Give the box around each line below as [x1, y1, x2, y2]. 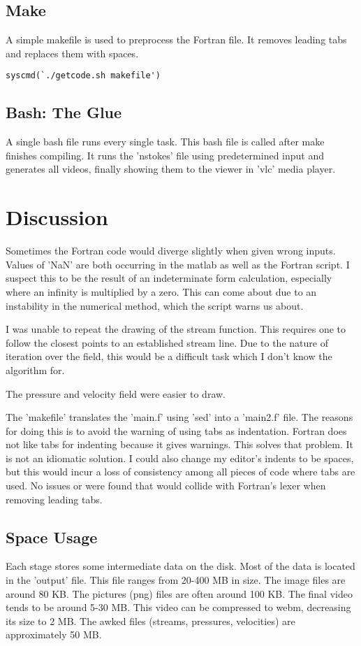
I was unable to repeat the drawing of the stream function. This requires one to [6, 322, 346, 336]
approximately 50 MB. [6, 627, 102, 642]
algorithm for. [6, 362, 65, 377]
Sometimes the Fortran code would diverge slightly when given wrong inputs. [6, 243, 336, 258]
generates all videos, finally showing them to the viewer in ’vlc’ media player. [6, 161, 336, 176]
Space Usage [6, 526, 98, 547]
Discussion [6, 203, 108, 231]
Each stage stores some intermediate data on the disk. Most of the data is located [6, 559, 355, 573]
